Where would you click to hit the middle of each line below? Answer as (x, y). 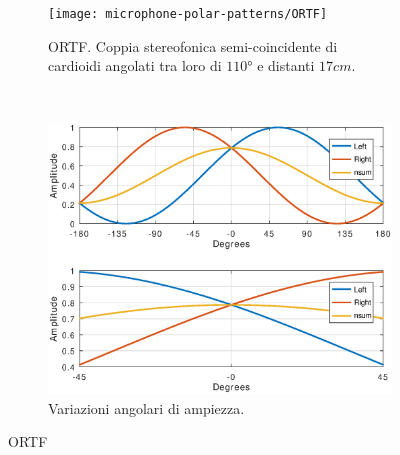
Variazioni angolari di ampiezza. (146, 407)
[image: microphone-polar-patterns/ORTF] (188, 14)
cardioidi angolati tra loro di (135, 65)
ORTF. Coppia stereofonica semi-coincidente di (193, 45)
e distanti (286, 65)
